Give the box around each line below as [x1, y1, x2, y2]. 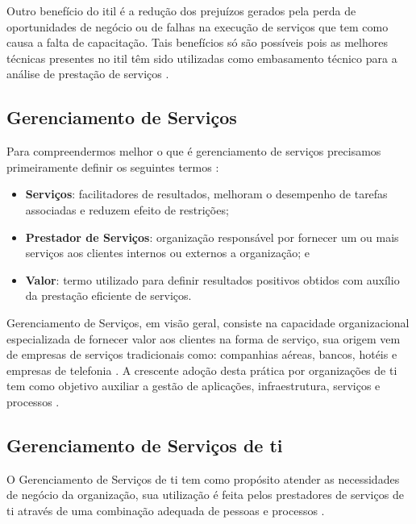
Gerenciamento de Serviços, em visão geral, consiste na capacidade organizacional [6, 314, 410, 331]
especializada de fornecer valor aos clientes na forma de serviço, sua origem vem [6, 330, 401, 347]
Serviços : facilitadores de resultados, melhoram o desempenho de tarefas [25, 185, 388, 202]
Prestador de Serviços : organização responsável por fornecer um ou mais [25, 228, 399, 245]
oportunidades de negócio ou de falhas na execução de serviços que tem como [6, 18, 389, 35]
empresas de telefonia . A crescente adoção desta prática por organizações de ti [6, 361, 397, 378]
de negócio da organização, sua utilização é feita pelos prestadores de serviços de [6, 486, 404, 503]
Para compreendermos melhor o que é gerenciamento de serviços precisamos [6, 143, 381, 160]
